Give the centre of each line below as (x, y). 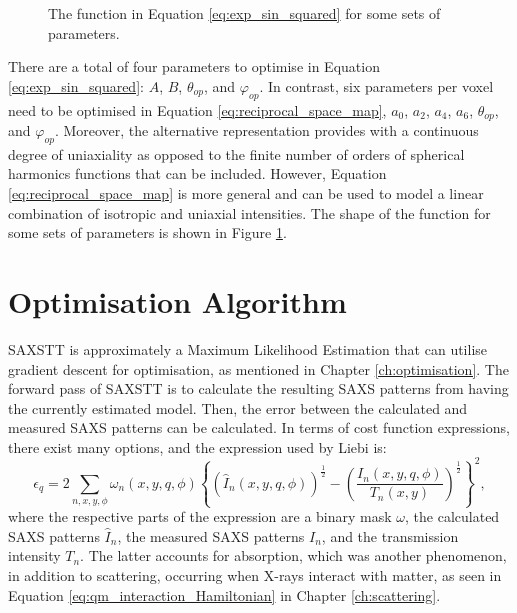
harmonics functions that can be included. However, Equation (197, 173)
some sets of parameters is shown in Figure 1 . (147, 232)
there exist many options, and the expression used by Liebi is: (197, 446)
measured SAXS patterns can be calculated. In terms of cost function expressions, (259, 427)
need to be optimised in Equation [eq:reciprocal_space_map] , (197, 109)
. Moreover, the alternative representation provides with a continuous (266, 130)
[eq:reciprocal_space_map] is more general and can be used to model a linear (246, 193)
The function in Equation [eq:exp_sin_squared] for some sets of (244, 13)
